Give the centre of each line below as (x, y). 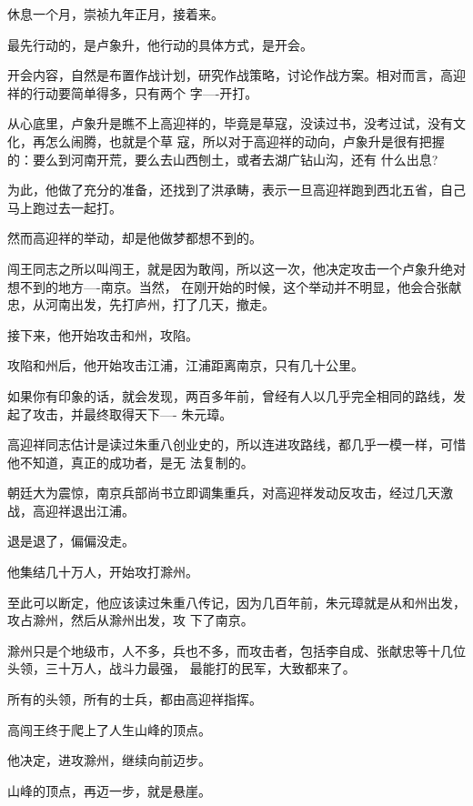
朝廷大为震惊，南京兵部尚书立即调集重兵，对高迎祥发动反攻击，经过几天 (224, 493)
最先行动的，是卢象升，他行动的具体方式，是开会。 (160, 44)
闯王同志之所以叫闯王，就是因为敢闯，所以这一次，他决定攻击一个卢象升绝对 (236, 268)
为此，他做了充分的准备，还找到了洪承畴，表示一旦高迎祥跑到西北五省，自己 (236, 190)
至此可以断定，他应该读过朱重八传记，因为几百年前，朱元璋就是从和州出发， (236, 602)
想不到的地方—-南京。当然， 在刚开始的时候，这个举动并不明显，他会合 (222, 286)
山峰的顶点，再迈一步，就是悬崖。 (109, 790)
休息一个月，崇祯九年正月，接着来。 (116, 14)
